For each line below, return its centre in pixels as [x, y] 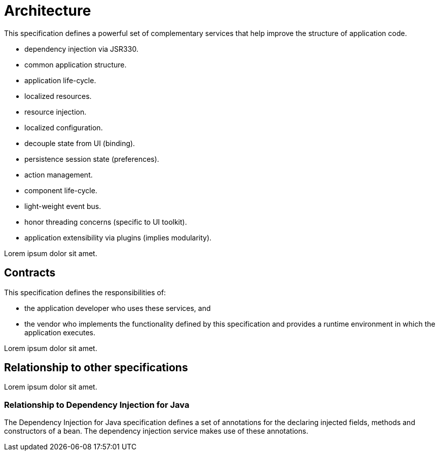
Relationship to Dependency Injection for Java [97, 405]
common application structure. [76, 64]
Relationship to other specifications [96, 368]
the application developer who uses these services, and [118, 308]
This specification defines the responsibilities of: [85, 292]
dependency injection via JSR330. [81, 49]
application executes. [60, 332]
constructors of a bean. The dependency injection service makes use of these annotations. [156, 431]
